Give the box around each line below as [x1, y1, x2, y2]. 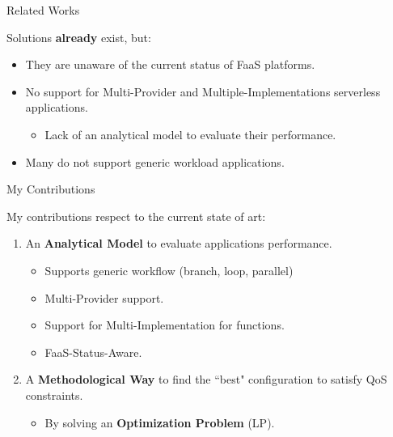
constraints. [25, 386, 83, 403]
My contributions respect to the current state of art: [6, 207, 266, 224]
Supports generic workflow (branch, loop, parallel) [44, 261, 294, 278]
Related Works [6, 2, 80, 18]
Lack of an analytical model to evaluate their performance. [44, 125, 336, 142]
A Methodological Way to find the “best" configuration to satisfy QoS [25, 371, 387, 388]
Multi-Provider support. [44, 289, 164, 306]
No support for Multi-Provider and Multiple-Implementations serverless [25, 83, 381, 100]
